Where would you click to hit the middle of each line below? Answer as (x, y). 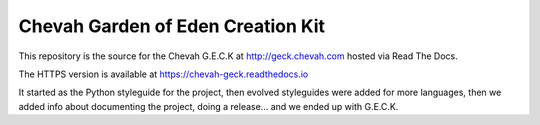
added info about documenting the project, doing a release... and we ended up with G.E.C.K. (208, 106)
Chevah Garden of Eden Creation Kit (171, 26)
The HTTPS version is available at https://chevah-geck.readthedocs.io (163, 74)
